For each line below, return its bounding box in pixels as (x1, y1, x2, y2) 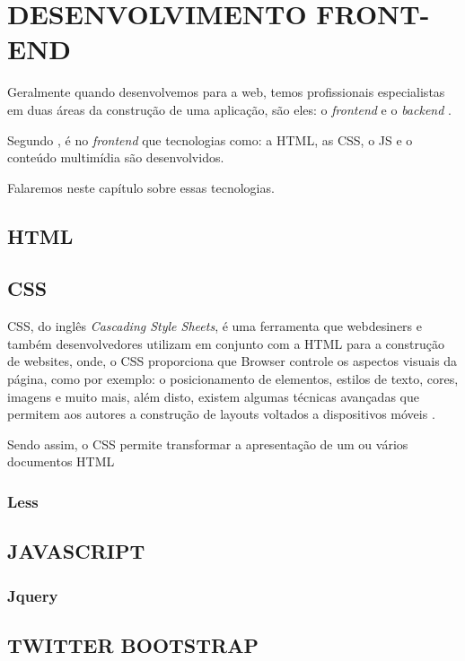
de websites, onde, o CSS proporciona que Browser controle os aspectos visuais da (7, 352, 458, 370)
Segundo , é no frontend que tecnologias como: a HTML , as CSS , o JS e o (7, 130, 413, 149)
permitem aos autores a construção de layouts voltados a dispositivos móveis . (7, 404, 435, 423)
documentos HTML (7, 452, 115, 471)
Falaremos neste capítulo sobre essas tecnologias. (7, 178, 275, 196)
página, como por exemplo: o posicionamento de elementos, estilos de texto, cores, (7, 370, 459, 388)
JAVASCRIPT (7, 537, 145, 565)
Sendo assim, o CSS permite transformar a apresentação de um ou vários (7, 434, 408, 453)
